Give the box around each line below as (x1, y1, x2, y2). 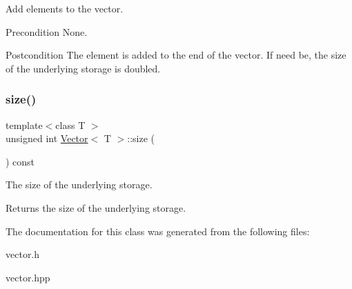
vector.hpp (6, 270, 50, 284)
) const (6, 154, 35, 168)
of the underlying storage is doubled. (6, 61, 161, 75)
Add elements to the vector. (6, 1, 124, 15)
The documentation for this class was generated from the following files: (6, 223, 310, 238)
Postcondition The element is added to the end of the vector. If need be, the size (6, 48, 346, 62)
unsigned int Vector (6, 131, 88, 146)
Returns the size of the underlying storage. (6, 200, 186, 215)
